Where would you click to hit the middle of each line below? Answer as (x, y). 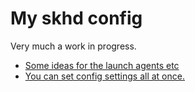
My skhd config (76, 18)
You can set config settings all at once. (104, 76)
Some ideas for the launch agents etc (102, 65)
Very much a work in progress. (73, 46)
